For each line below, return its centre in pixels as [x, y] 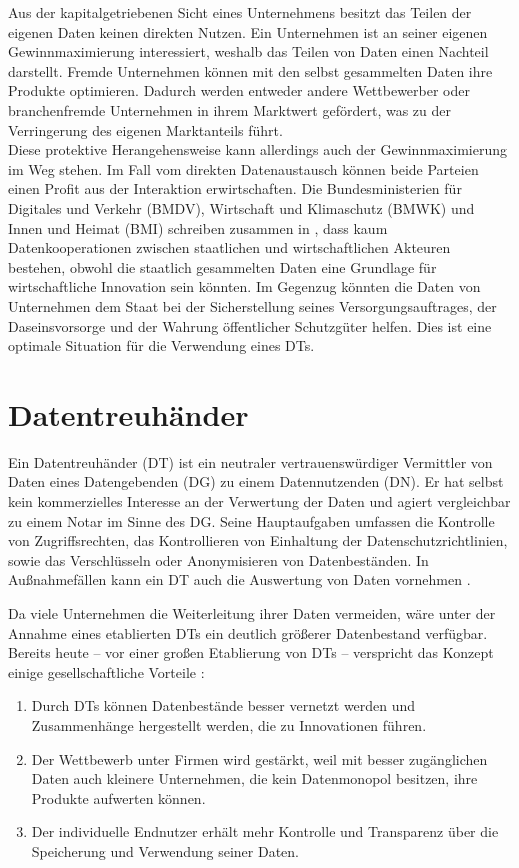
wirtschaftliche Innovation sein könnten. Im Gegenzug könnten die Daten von [244, 286]
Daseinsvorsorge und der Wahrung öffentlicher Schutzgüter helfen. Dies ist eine [250, 325]
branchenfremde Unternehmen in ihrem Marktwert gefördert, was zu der [229, 109]
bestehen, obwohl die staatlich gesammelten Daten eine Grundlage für [222, 266]
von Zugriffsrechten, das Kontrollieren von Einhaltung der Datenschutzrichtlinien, [258, 540]
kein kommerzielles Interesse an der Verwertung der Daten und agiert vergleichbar [259, 501]
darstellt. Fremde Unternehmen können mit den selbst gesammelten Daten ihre [250, 70]
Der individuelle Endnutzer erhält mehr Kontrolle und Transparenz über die [265, 831]
